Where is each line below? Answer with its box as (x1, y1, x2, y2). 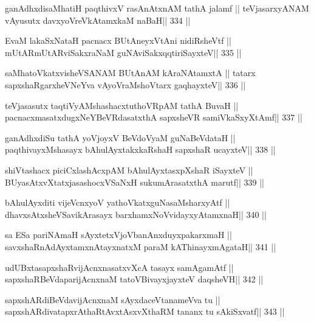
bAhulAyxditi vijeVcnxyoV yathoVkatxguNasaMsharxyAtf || (5, 196, 230, 209)
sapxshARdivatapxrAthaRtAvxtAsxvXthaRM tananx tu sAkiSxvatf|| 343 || (5, 305, 285, 318)
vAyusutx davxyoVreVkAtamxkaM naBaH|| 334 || (5, 13, 191, 26)
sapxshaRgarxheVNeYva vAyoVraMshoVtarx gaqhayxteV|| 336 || (5, 78, 246, 91)
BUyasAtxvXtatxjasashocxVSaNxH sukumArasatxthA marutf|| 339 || (5, 175, 264, 188)
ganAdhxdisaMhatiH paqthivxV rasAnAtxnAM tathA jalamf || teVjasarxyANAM (5, 2, 309, 14)
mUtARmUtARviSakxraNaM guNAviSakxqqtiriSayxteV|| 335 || (5, 46, 242, 58)
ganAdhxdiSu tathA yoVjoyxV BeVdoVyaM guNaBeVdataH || (5, 131, 236, 144)
